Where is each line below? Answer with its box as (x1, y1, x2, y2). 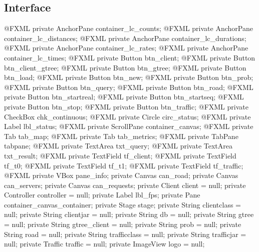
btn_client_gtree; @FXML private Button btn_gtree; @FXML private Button (4, 62, 246, 72)
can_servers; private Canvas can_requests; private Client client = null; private (4, 179, 246, 190)
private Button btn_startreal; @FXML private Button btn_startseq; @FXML (4, 91, 244, 102)
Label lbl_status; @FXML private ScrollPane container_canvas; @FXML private (4, 121, 253, 131)
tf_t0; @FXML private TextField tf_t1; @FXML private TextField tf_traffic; (4, 160, 243, 170)
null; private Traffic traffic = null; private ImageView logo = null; (4, 238, 205, 249)
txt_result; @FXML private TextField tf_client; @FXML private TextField (4, 150, 236, 160)
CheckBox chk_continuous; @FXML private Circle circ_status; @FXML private (4, 111, 251, 121)
